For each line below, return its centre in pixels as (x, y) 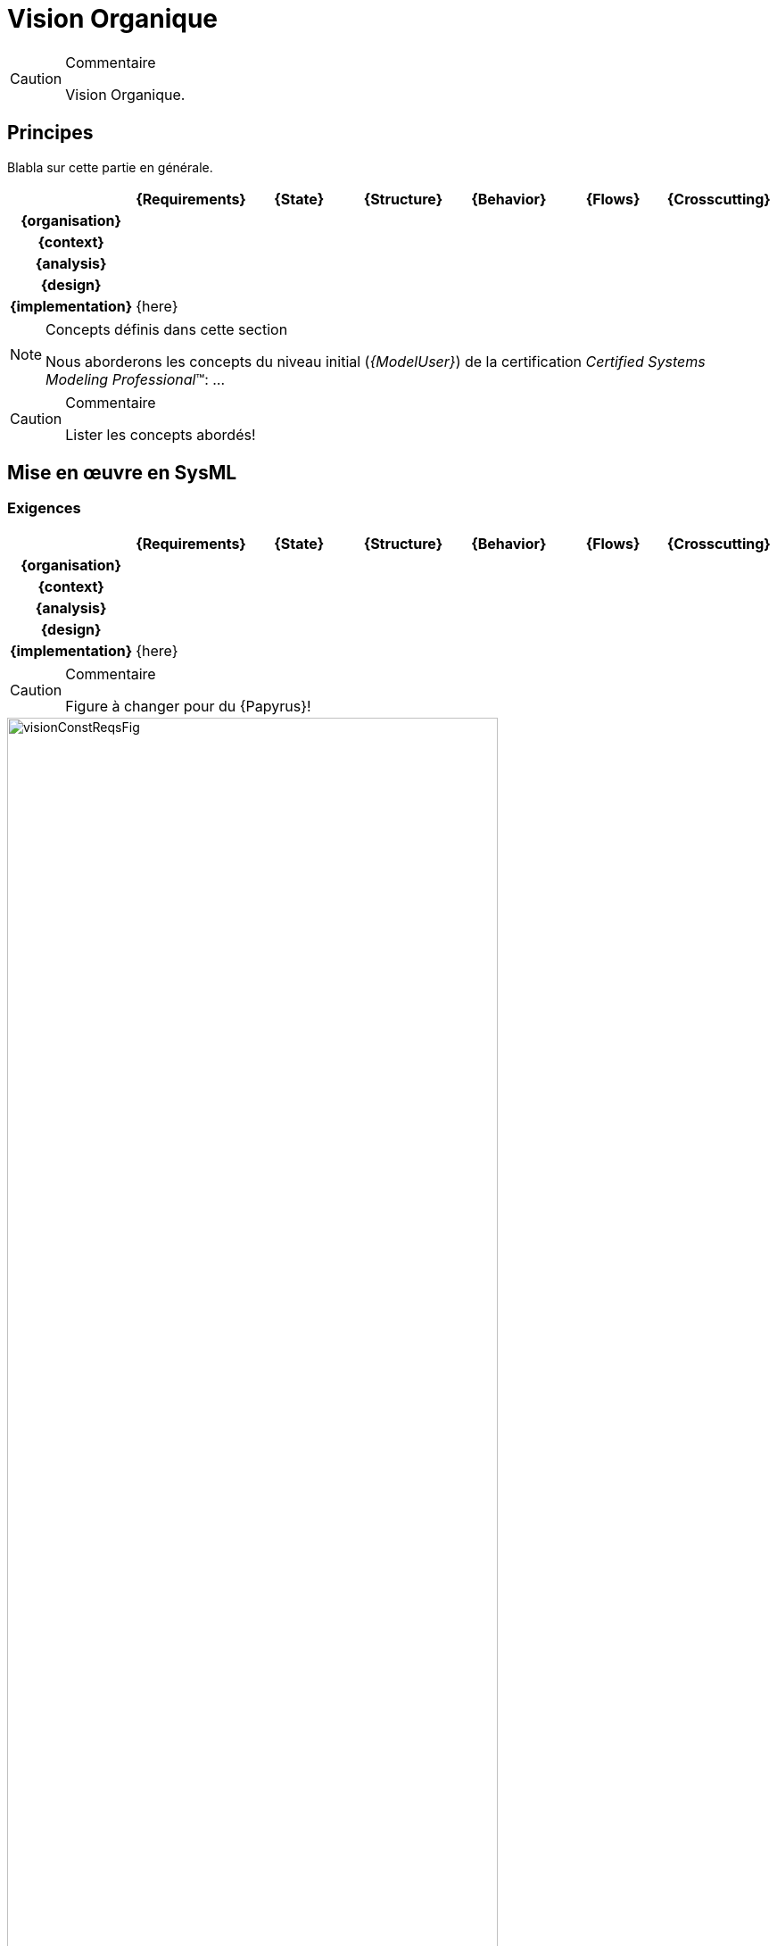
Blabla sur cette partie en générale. (110, 167)
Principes (50, 133)
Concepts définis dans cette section (167, 329)
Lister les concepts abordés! (161, 434)
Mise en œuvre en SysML (122, 473)
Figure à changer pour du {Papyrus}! (188, 706)
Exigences (44, 508)
